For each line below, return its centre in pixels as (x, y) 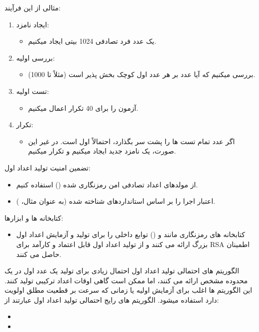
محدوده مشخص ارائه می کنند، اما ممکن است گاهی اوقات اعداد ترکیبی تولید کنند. (126, 280)
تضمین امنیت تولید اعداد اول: (48, 167)
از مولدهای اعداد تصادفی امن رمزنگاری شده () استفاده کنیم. (107, 184)
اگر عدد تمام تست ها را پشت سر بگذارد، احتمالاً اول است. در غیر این (131, 141)
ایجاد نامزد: (33, 24)
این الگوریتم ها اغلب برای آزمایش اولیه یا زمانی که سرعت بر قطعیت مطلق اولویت (129, 290)
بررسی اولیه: (35, 57)
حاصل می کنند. (39, 254)
